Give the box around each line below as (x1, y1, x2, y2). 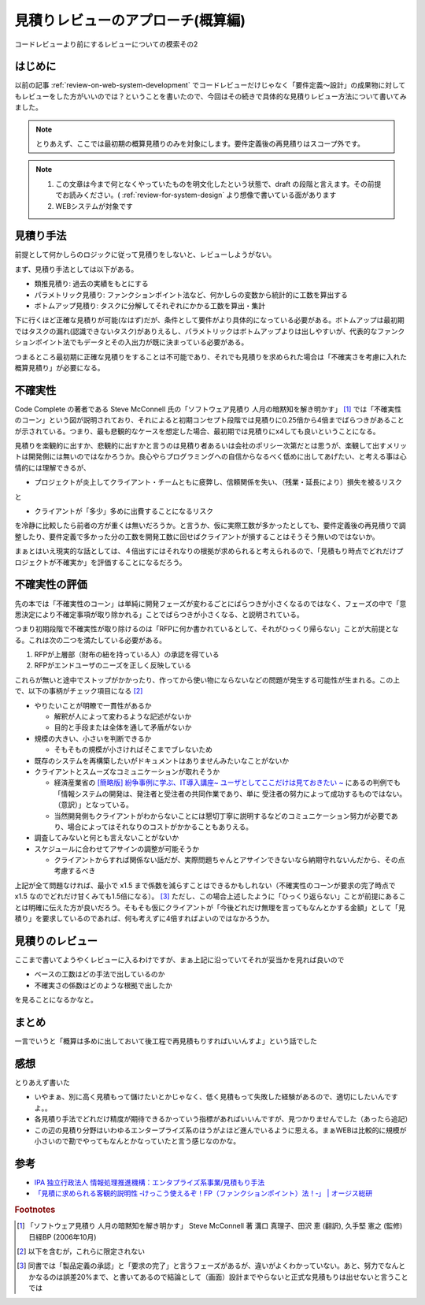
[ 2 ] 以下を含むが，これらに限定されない (17, 1247, 146, 1256)
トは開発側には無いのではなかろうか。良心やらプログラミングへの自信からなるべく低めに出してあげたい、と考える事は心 (14, 452, 407, 461)
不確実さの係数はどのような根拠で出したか (34, 980, 172, 990)
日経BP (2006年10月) (28, 1232, 97, 1241)
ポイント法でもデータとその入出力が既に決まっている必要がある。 (35, 337, 249, 347)
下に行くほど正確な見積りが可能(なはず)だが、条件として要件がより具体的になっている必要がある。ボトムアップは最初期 (14, 315, 405, 325)
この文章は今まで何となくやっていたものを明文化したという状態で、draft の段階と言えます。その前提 (55, 179, 382, 188)
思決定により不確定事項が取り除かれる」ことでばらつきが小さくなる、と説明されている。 (14, 609, 304, 619)
